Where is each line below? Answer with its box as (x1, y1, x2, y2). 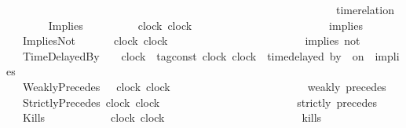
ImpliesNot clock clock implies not (22, 32, 360, 49)
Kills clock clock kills (22, 109, 322, 126)
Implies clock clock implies (48, 16, 363, 33)
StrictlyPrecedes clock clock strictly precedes (22, 93, 377, 110)
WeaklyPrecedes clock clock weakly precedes (22, 78, 386, 94)
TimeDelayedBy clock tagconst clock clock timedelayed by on (22, 47, 364, 64)
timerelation (335, 2, 394, 17)
